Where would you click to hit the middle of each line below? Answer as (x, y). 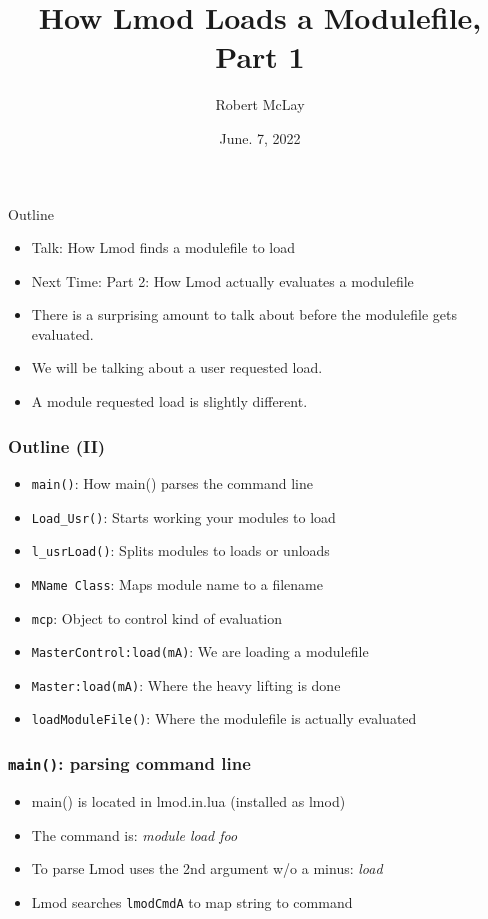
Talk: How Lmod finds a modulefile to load (163, 247)
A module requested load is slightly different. (169, 401)
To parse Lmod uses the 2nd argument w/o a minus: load (207, 868)
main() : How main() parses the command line (172, 482)
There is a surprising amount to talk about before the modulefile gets (244, 314)
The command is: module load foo (134, 834)
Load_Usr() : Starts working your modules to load (183, 516)
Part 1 (260, 56)
